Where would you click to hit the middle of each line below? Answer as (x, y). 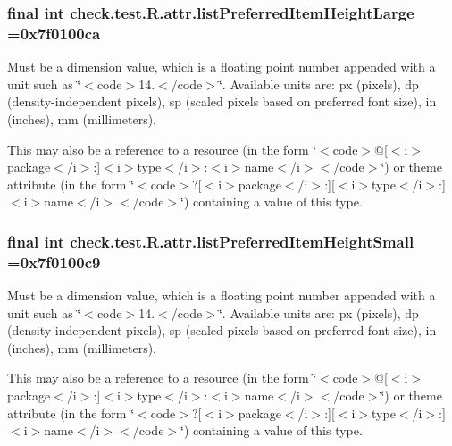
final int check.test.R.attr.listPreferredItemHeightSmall (211, 241)
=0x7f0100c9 (54, 261)
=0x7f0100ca (54, 33)
